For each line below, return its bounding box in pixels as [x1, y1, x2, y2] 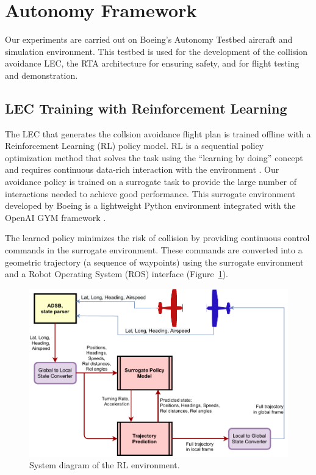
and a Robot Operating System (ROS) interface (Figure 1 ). [5, 267, 228, 280]
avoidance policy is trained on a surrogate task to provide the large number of [5, 175, 297, 188]
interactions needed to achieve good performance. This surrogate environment [5, 187, 296, 200]
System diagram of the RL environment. [29, 459, 180, 471]
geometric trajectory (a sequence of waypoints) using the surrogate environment [5, 255, 304, 268]
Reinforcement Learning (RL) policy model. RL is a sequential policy [5, 139, 264, 152]
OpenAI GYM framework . [5, 211, 106, 223]
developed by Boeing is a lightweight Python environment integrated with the [5, 199, 296, 212]
